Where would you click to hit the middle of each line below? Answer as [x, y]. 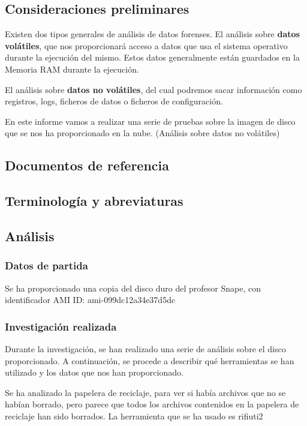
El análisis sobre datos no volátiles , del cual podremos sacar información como [153, 89]
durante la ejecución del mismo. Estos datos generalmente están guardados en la [152, 57]
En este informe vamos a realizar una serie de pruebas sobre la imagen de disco [150, 121]
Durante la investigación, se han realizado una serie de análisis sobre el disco [145, 348]
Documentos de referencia [87, 165]
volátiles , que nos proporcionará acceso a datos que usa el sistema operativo [146, 45]
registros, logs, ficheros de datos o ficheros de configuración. [114, 101]
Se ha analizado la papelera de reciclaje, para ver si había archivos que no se [145, 392]
